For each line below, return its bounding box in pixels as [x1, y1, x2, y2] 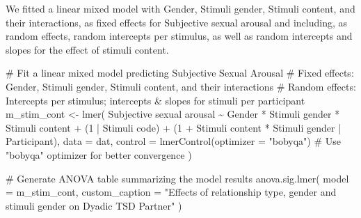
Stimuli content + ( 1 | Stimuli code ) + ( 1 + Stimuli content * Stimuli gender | [6, 120, 342, 134]
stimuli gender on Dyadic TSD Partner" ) [6, 198, 182, 212]
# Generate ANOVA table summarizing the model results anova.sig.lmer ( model [6, 171, 349, 185]
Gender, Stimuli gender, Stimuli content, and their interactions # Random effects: [6, 79, 356, 93]
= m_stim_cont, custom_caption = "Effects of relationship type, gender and [6, 185, 337, 199]
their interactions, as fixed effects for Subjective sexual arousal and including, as [6, 15, 348, 29]
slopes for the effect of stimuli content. [6, 42, 169, 56]
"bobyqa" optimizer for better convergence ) [6, 147, 192, 162]
